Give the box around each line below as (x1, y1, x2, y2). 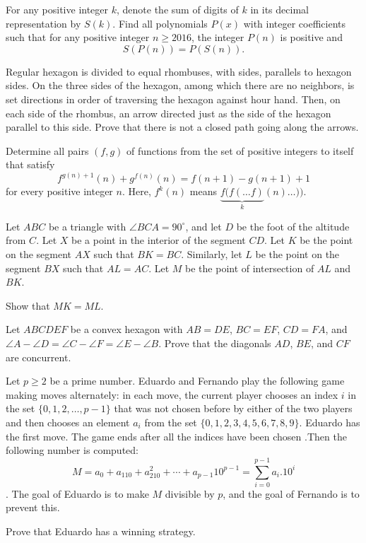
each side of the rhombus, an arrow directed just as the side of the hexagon (6, 105, 331, 120)
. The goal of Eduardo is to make (6, 486, 149, 501)
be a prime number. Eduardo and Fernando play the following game (49, 373, 345, 388)
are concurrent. (6, 349, 71, 364)
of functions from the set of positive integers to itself (126, 143, 354, 158)
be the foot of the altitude (236, 218, 350, 233)
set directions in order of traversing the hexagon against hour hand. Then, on (6, 91, 341, 106)
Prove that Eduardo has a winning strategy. (6, 524, 196, 539)
